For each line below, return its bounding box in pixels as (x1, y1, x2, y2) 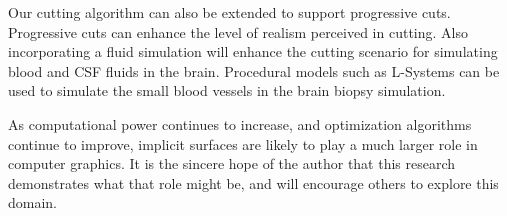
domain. (8, 192, 58, 213)
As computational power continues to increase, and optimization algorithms (8, 113, 472, 134)
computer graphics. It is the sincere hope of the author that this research (8, 153, 456, 174)
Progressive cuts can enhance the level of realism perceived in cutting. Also (8, 21, 468, 42)
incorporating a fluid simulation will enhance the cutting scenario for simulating (8, 41, 498, 62)
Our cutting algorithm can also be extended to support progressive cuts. (8, 2, 451, 22)
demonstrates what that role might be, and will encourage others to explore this (8, 172, 499, 193)
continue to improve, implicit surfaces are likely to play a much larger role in (8, 133, 478, 154)
